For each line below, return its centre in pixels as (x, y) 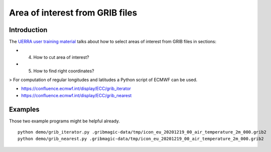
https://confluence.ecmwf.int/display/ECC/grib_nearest (76, 95)
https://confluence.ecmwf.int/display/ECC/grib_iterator (76, 89)
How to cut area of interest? (61, 57)
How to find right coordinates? (64, 71)
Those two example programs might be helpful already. (64, 121)
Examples (24, 109)
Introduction (28, 30)
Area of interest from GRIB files (73, 13)
